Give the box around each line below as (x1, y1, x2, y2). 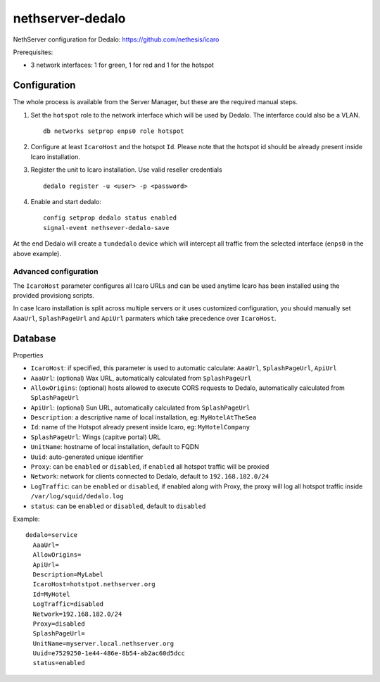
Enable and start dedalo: (30, 197, 102, 206)
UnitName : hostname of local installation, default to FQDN (30, 443, 200, 451)
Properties (13, 351, 44, 359)
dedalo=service (25, 531, 78, 539)
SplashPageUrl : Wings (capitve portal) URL (30, 433, 161, 441)
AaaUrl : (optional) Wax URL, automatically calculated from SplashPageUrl (30, 374, 252, 382)
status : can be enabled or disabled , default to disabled (30, 502, 206, 510)
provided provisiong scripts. (13, 291, 94, 300)
